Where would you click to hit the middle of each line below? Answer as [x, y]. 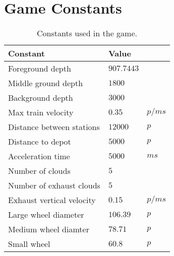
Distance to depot [40, 142]
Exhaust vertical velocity [52, 200]
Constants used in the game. [87, 33]
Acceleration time [39, 156]
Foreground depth [40, 69]
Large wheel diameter [46, 215]
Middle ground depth [46, 83]
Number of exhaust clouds [54, 185]
